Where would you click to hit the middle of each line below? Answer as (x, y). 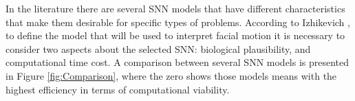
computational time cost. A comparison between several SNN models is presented (177, 62)
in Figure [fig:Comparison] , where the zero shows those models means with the (171, 75)
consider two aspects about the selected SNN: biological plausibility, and (158, 48)
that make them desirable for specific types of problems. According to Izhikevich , (178, 22)
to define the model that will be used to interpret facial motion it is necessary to (175, 35)
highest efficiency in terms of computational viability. (118, 89)
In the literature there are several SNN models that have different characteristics (175, 8)
